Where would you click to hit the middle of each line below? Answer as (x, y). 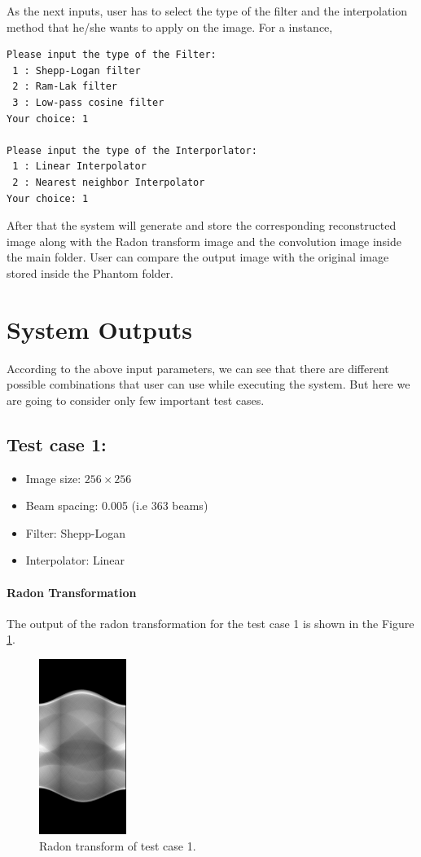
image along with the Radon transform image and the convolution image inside (204, 241)
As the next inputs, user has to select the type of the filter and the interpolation (207, 11)
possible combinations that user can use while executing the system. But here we (208, 384)
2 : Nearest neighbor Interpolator (109, 182)
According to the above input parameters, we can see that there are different (198, 368)
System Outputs (100, 329)
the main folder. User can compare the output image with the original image (198, 257)
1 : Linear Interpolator (79, 167)
